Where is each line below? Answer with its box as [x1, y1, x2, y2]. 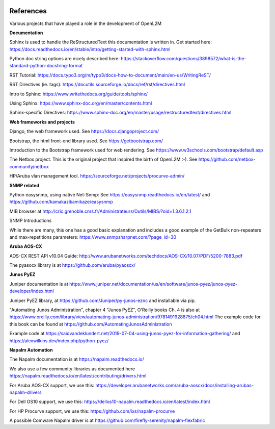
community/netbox [9, 163, 49, 169]
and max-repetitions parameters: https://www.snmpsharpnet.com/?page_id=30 [9, 234, 177, 240]
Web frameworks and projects [9, 119, 75, 125]
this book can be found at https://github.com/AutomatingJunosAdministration [9, 321, 172, 327]
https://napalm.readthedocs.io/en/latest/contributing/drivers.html [9, 373, 147, 379]
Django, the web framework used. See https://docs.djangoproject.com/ [9, 128, 159, 135]
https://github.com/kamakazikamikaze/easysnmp [9, 199, 113, 205]
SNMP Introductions [9, 217, 52, 224]
